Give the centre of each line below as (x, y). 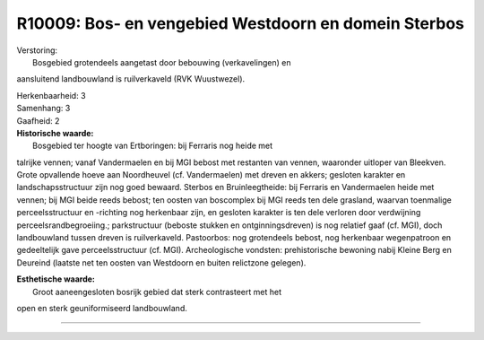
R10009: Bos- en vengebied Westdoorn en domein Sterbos (241, 23)
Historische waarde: (55, 133)
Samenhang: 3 (43, 109)
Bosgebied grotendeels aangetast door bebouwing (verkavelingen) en (162, 62)
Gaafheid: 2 (38, 120)
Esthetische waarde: (56, 279)
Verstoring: (37, 50)
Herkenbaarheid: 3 (51, 95)
